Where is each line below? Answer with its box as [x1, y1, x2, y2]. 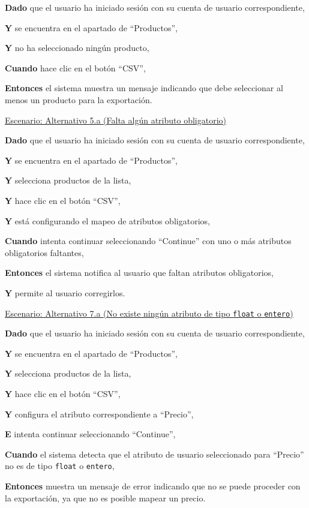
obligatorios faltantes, [5, 246, 84, 258]
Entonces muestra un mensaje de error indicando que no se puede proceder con [5, 479, 301, 492]
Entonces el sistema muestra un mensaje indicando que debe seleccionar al [5, 82, 283, 94]
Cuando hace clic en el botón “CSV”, [5, 61, 146, 74]
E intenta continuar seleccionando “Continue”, [5, 428, 176, 440]
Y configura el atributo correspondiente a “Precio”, [5, 407, 194, 420]
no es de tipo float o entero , [5, 459, 115, 472]
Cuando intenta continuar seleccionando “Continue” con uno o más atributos [5, 235, 292, 247]
